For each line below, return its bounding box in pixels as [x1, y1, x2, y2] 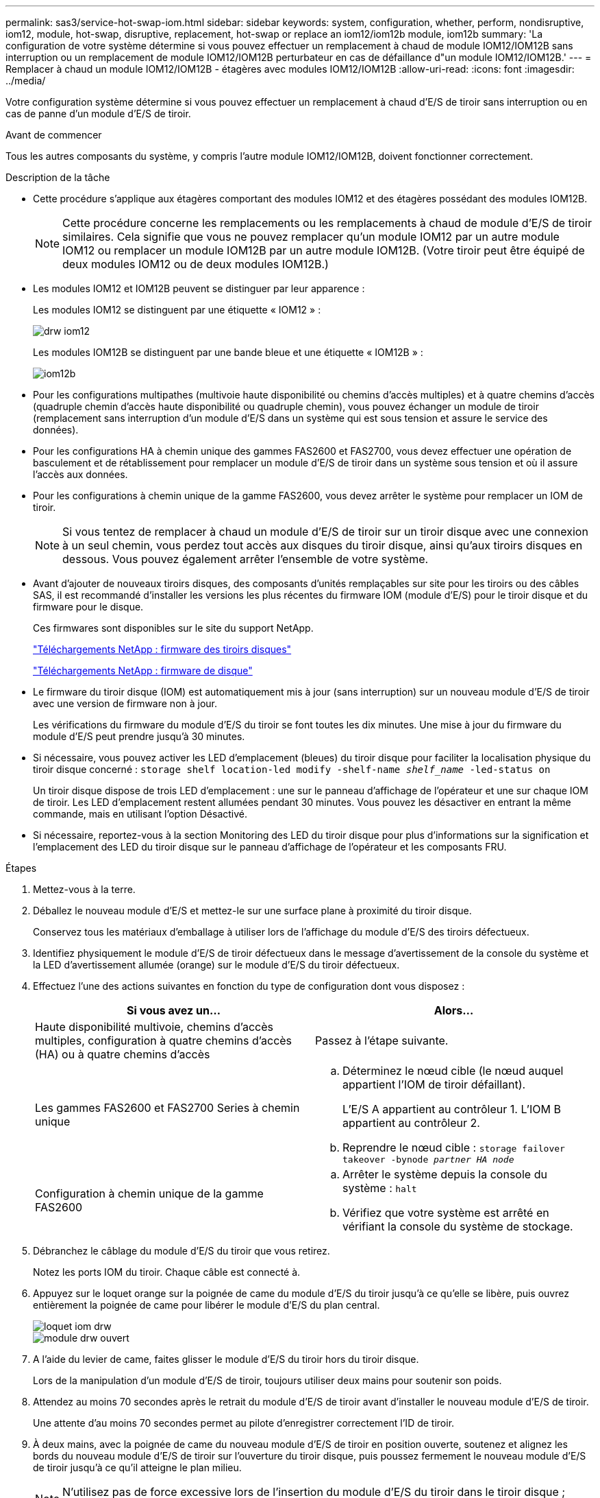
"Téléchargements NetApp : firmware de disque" [33, 665, 253, 676]
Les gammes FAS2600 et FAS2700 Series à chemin [35, 1100, 300, 1115]
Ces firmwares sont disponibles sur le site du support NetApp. [33, 622, 314, 634]
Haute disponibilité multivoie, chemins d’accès [35, 1020, 274, 1034]
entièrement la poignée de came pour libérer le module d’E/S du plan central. [33, 1299, 380, 1311]
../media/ [5, 75, 46, 86]
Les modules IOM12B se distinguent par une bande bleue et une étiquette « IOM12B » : [33, 346, 423, 358]
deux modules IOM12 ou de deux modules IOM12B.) [62, 257, 329, 271]
